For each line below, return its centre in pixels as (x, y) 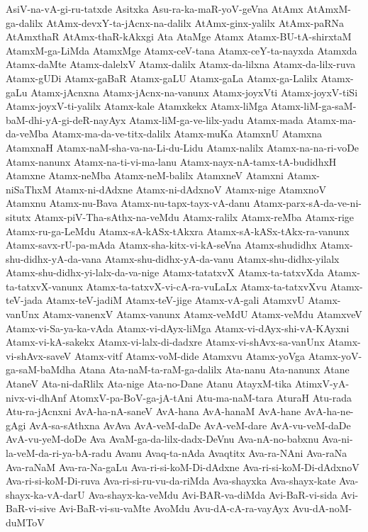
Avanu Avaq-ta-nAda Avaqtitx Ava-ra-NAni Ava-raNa (231, 453)
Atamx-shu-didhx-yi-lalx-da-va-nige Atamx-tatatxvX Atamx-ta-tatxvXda (165, 272)
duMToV (25, 522)
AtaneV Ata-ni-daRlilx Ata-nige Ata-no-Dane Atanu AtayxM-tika (149, 384)
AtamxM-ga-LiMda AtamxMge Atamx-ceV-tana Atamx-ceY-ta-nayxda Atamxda (182, 50)
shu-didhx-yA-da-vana (54, 258)
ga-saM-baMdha (41, 369)
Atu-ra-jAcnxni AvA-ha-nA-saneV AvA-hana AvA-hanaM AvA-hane (154, 411)
